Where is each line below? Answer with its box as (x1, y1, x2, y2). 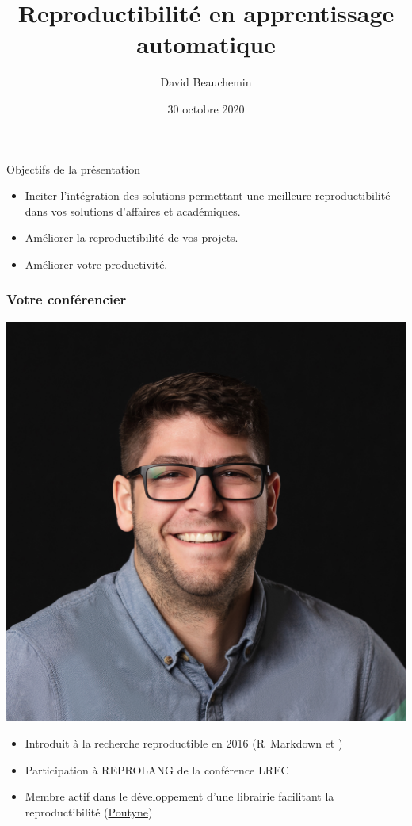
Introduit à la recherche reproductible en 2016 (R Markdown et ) (25, 735, 343, 751)
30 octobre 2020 (167, 100, 245, 117)
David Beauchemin (160, 74, 252, 90)
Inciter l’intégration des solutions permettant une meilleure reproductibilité (25, 187, 391, 204)
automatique (136, 28, 276, 60)
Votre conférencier (6, 289, 127, 309)
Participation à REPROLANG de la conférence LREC (25, 761, 289, 778)
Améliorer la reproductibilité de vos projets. (25, 229, 238, 246)
